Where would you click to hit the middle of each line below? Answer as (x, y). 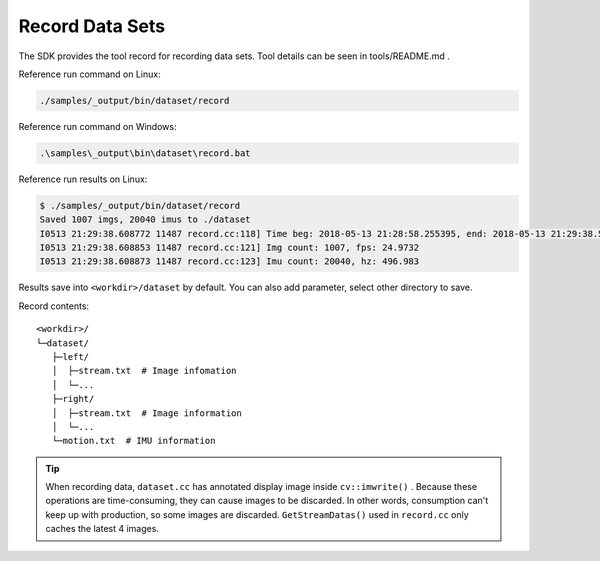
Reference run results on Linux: (83, 179)
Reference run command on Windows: (97, 126)
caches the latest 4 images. (102, 529)
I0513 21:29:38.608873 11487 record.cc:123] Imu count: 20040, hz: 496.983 (229, 261)
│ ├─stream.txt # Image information (146, 413)
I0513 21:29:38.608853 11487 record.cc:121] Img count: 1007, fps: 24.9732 (229, 248)
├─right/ (73, 399)
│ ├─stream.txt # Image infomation (144, 371)
